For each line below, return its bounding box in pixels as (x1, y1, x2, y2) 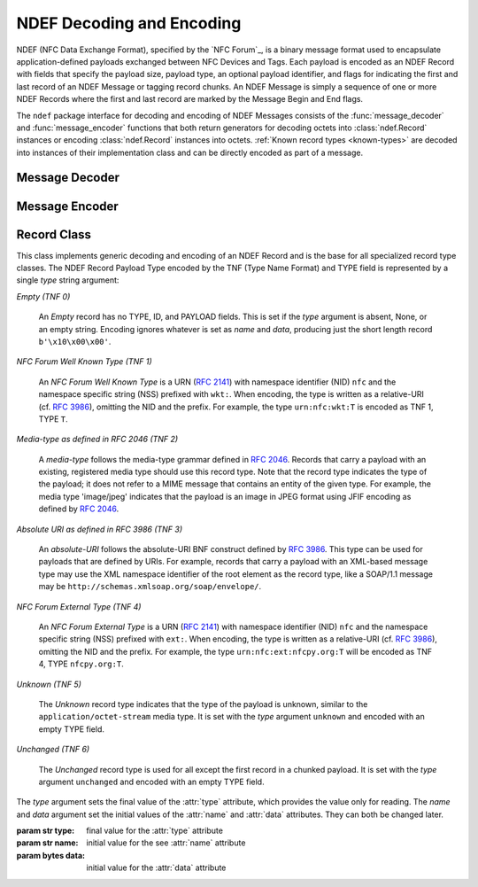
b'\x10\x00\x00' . (38, 336, 112, 346)
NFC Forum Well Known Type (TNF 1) (16, 356, 152, 367)
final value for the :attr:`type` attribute (86, 825, 223, 836)
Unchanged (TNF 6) (16, 744, 90, 755)
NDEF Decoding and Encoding (16, 13, 242, 33)
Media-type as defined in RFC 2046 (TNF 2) (16, 434, 179, 445)
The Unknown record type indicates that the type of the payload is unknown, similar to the (38, 698, 368, 709)
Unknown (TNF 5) (16, 679, 81, 689)
